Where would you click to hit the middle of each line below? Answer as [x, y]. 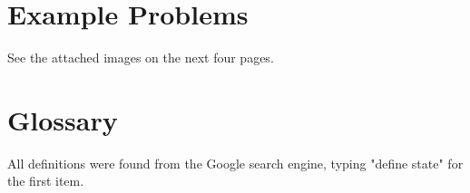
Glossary [63, 119]
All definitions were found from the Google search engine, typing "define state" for [235, 163]
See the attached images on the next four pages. [141, 58]
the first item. [46, 181]
